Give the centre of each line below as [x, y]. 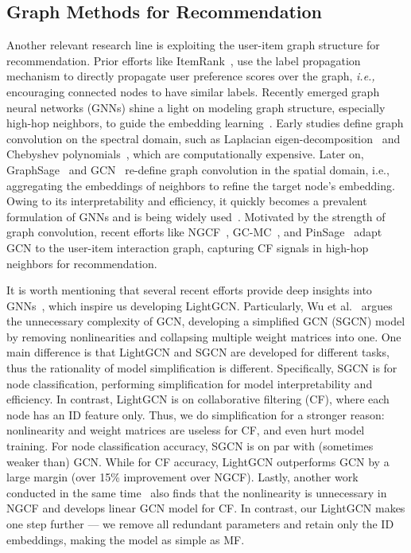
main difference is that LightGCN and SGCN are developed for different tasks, [198, 352]
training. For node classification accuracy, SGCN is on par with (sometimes [190, 446]
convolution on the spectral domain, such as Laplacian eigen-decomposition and [204, 138]
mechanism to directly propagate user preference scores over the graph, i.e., [191, 76]
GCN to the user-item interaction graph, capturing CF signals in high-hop [188, 247]
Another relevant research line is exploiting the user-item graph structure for [193, 45]
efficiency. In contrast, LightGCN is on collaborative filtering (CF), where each [198, 399]
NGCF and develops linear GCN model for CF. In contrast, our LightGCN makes [206, 508]
